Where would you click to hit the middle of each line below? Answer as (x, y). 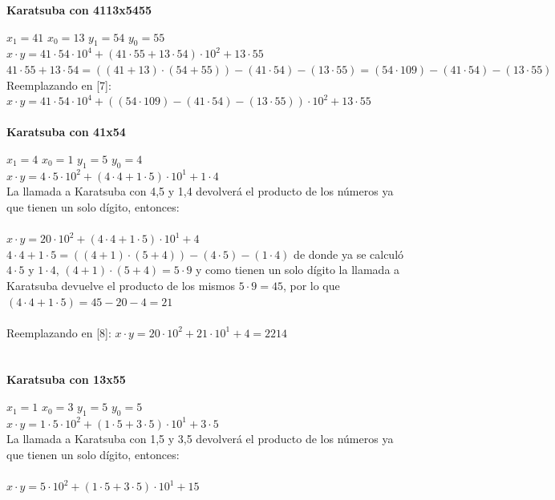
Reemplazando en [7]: (59, 85)
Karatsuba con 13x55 (66, 379)
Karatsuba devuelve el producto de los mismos (121, 285)
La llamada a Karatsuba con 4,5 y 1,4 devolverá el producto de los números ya (200, 191)
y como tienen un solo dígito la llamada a (298, 270)
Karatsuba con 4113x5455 (79, 10)
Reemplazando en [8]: (59, 332)
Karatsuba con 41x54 (66, 132)
